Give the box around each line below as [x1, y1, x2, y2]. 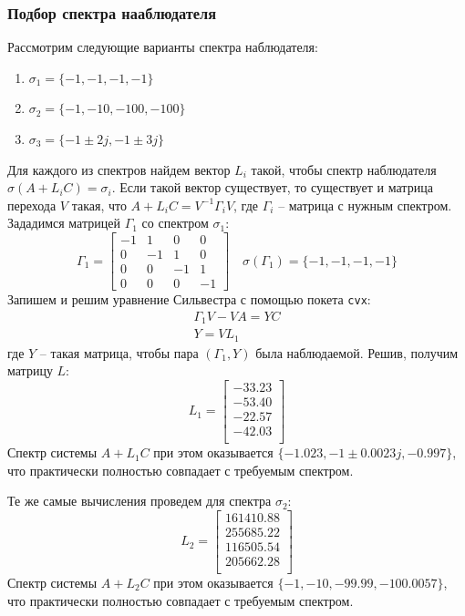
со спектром [141, 213, 209, 232]
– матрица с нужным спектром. [278, 195, 452, 214]
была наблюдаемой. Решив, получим [255, 343, 459, 362]
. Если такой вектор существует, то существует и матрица [111, 178, 433, 197]
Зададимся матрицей [7, 213, 120, 232]
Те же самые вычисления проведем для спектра [7, 491, 272, 510]
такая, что [71, 195, 127, 214]
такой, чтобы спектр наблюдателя [251, 159, 437, 179]
